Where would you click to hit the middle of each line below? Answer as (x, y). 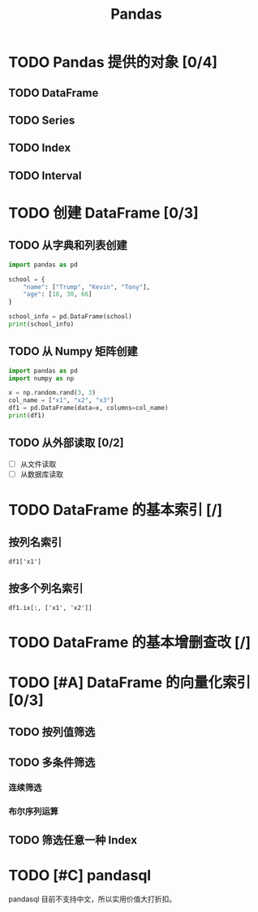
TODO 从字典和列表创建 (68, 246)
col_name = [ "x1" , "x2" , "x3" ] (61, 400)
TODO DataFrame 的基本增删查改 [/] (130, 642)
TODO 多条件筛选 (52, 762)
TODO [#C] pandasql (80, 876)
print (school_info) (41, 324)
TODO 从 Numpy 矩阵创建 (73, 351)
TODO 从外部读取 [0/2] (66, 443)
